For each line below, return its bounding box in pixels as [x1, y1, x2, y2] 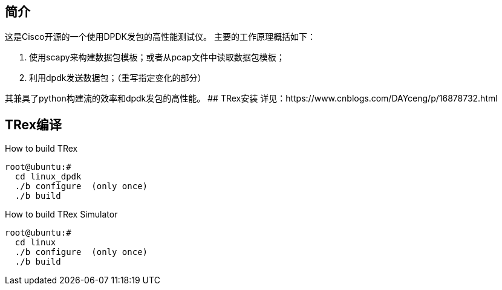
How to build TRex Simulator [5, 209, 118, 220]
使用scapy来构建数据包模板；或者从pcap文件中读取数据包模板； [29, 52, 285, 63]
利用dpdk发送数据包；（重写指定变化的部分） [29, 72, 206, 83]
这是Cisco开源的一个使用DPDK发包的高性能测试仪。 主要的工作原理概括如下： [5, 31, 316, 42]
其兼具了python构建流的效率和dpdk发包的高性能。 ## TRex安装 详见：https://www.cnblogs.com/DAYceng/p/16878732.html [5, 93, 498, 104]
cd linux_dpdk [15, 172, 82, 182]
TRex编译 [5, 117, 62, 132]
